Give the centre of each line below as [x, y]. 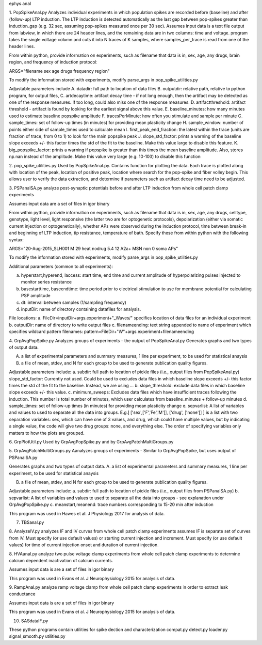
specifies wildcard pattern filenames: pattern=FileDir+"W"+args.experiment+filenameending [101, 331]
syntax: [16, 239]
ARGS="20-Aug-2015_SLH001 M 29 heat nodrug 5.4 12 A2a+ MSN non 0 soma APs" [93, 248]
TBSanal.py [33, 522]
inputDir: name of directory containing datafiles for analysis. [81, 309]
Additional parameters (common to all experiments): [61, 266]
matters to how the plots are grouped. [47, 433]
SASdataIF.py [35, 621]
